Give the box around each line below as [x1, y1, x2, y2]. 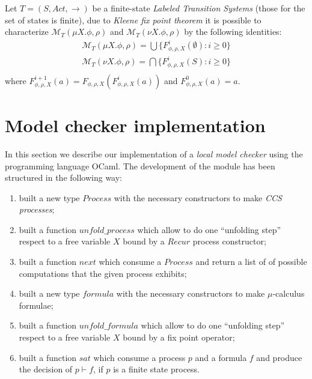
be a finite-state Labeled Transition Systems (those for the [92, 2, 305, 14]
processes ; [19, 203, 55, 216]
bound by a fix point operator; [123, 331, 235, 344]
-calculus [272, 287, 305, 300]
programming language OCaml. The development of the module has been [5, 159, 275, 172]
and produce [256, 351, 302, 363]
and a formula [195, 351, 247, 363]
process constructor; [192, 235, 266, 247]
